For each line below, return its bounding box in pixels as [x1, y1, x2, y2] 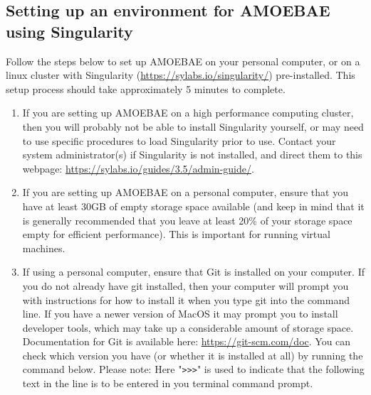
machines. [22, 240, 66, 255]
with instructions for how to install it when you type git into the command [22, 292, 350, 307]
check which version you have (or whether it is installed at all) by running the [22, 347, 363, 362]
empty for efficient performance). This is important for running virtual [22, 227, 330, 242]
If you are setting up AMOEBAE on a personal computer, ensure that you [22, 185, 348, 200]
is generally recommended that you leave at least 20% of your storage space [22, 212, 352, 227]
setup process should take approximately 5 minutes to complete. [6, 81, 286, 96]
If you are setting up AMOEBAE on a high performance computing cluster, [22, 105, 354, 120]
